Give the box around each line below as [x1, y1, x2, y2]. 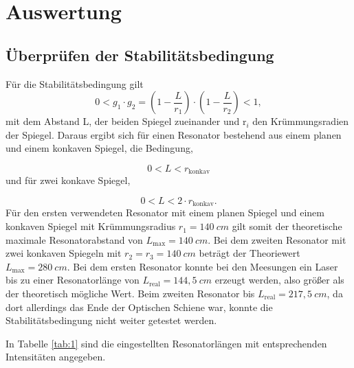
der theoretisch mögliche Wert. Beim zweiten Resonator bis [5, 286, 255, 301]
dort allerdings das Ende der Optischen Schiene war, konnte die [5, 299, 273, 314]
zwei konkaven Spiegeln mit [5, 246, 122, 260]
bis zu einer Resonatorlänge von [5, 273, 140, 287]
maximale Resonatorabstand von [5, 232, 143, 246]
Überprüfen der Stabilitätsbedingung [5, 44, 274, 65]
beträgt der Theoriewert [199, 246, 300, 260]
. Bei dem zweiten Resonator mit [208, 232, 346, 246]
